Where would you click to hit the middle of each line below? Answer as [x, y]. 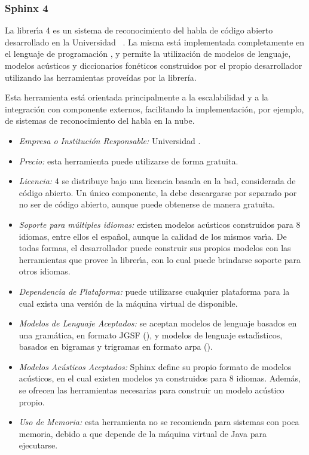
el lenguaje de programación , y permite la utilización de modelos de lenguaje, [148, 54]
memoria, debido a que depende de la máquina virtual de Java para [143, 433]
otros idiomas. [45, 271]
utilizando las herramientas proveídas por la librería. [101, 77]
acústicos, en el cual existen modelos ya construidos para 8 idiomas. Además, [160, 378]
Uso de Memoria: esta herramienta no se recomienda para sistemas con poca [159, 422]
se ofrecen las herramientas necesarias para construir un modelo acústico [152, 390]
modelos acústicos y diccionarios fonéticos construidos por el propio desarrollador [154, 65]
